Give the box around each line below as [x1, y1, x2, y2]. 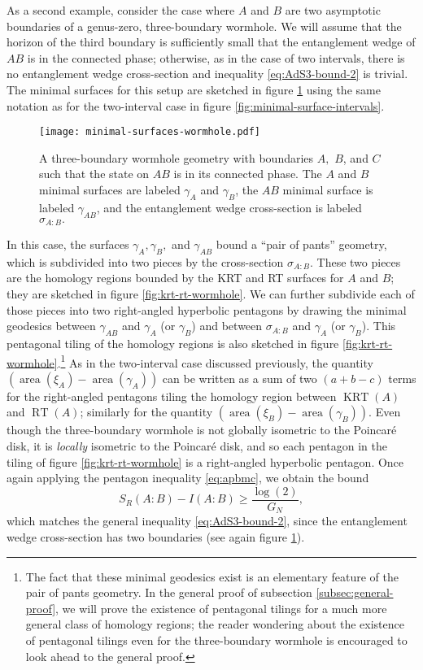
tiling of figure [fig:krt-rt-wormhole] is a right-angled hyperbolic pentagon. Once [7, 453, 404, 470]
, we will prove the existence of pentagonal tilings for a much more [55, 599, 387, 616]
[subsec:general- [316, 584, 394, 601]
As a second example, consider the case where [7, 2, 235, 18]
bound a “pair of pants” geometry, [216, 236, 387, 253]
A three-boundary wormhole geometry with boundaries [39, 149, 314, 166]
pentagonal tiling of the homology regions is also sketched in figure [7, 335, 339, 352]
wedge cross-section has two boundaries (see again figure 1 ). [7, 528, 305, 545]
